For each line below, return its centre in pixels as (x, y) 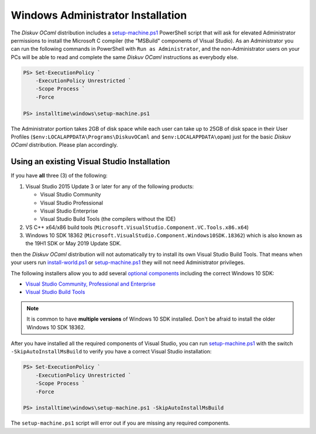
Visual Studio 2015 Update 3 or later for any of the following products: (110, 186)
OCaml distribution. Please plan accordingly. (64, 145)
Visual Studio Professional (72, 203)
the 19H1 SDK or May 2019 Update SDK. (73, 244)
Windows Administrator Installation (99, 15)
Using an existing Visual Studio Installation (90, 162)
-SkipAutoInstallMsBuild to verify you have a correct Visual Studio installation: (111, 352)
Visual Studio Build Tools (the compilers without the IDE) (108, 219)
